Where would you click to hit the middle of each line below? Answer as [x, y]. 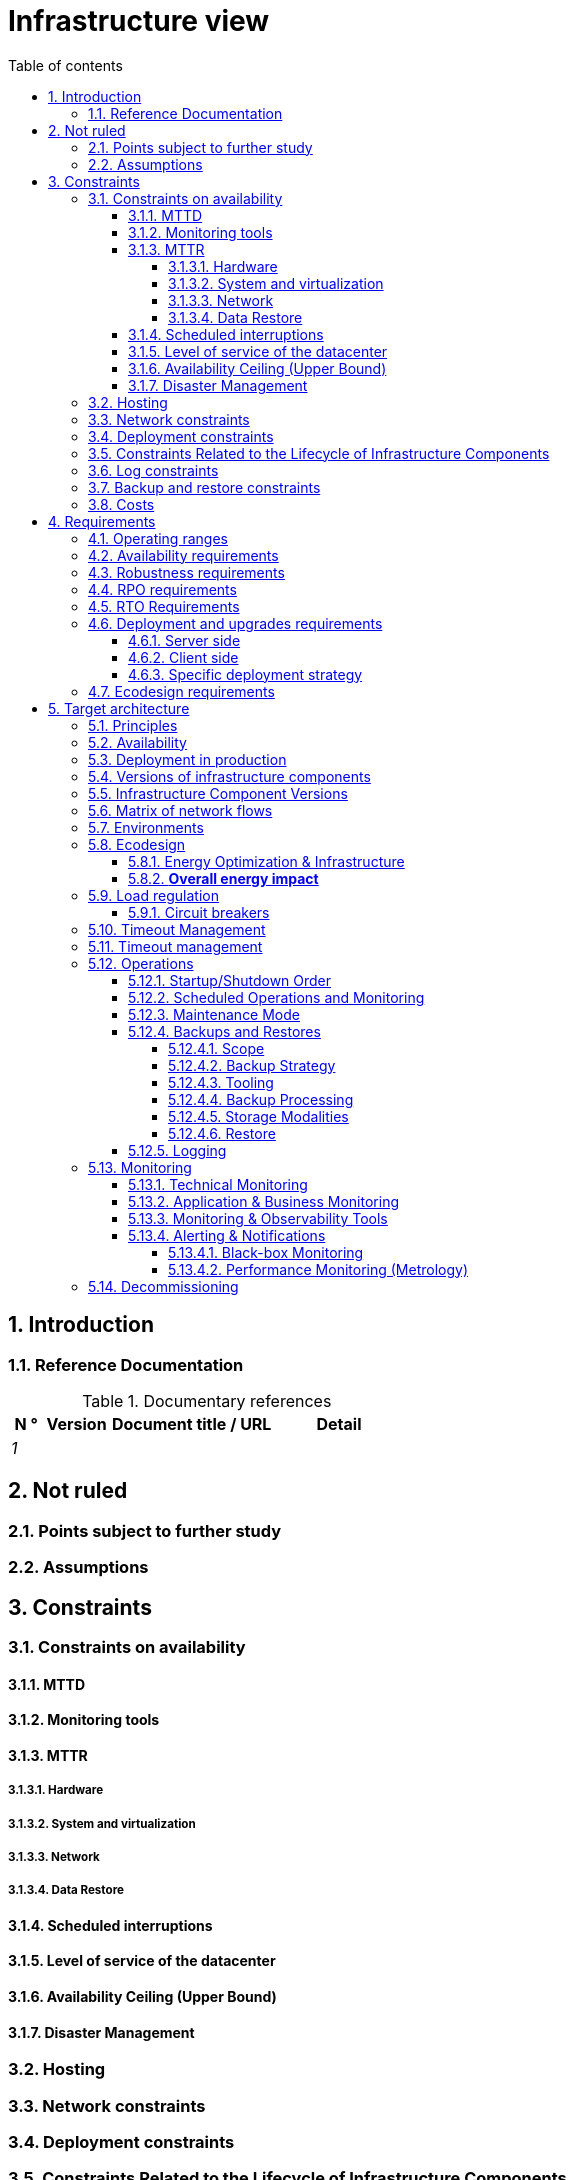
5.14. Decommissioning [163, 1286]
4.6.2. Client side [183, 657]
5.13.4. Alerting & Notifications [227, 1235]
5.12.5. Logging [177, 1150]
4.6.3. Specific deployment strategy [245, 674]
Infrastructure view [139, 21]
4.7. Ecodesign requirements [181, 691]
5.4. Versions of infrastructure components [229, 776]
